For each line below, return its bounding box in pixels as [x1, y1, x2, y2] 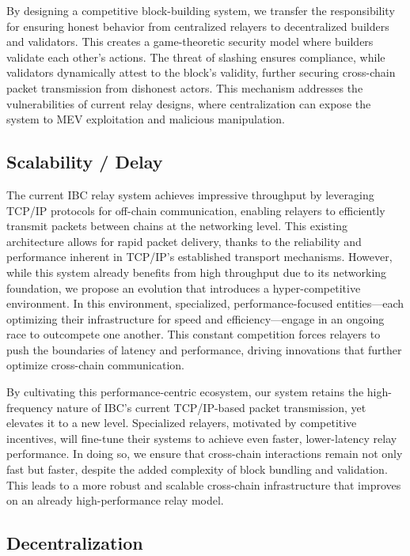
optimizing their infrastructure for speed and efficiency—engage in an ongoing [6, 310, 385, 327]
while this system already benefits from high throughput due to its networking [6, 263, 387, 280]
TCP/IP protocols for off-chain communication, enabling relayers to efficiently [6, 202, 385, 218]
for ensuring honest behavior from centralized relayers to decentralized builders [6, 17, 389, 34]
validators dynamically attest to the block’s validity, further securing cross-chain [6, 64, 396, 81]
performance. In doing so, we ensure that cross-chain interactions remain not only [6, 445, 403, 462]
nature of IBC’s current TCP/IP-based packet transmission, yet [56, 399, 366, 415]
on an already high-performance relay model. [6, 492, 224, 509]
